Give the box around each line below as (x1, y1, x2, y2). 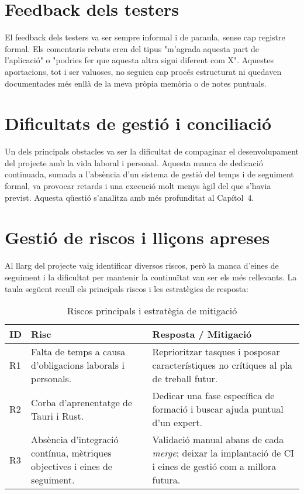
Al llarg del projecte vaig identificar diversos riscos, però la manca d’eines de (5, 259, 279, 272)
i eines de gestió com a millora (152, 459, 277, 474)
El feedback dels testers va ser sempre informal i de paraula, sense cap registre (5, 31, 285, 43)
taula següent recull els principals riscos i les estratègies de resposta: (5, 282, 249, 294)
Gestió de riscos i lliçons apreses (5, 225, 270, 249)
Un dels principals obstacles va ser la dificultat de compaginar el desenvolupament (5, 145, 299, 157)
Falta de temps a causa (31, 345, 126, 359)
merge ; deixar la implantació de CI (152, 446, 295, 460)
